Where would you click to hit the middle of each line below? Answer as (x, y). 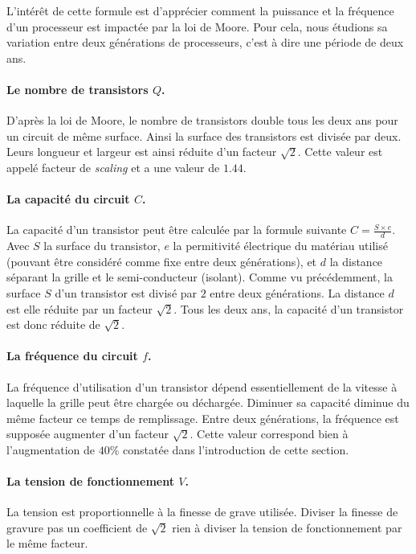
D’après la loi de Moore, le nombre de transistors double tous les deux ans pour (202, 120)
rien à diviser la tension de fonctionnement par (287, 527)
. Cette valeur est (340, 152)
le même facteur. (47, 543)
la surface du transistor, (102, 246)
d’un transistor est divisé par (126, 292)
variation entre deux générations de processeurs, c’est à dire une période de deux (205, 42)
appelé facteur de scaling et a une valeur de (113, 167)
